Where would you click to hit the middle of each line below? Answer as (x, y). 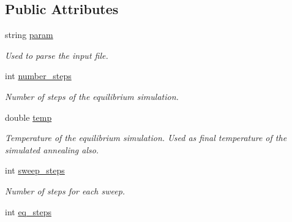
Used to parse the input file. (57, 55)
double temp (28, 117)
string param (29, 35)
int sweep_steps (35, 170)
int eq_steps (28, 211)
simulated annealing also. (52, 149)
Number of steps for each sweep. (65, 190)
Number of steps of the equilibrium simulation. (92, 96)
